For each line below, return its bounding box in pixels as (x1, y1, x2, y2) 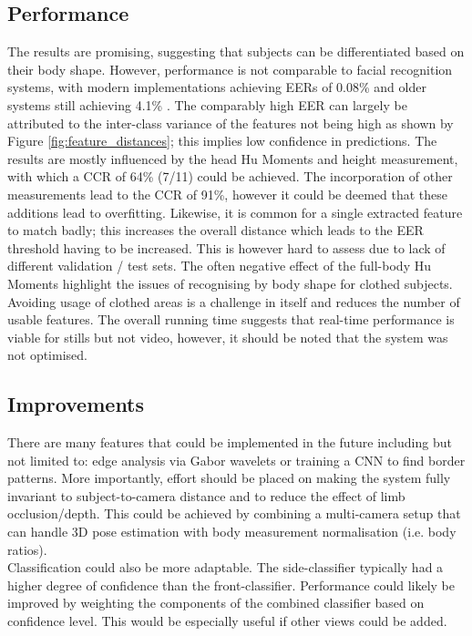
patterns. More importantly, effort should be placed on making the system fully (7, 468, 451, 487)
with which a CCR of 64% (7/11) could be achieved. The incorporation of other (7, 167, 453, 186)
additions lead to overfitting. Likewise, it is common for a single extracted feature (7, 202, 463, 221)
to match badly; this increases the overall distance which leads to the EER (7, 221, 424, 240)
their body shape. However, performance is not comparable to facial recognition (7, 59, 453, 78)
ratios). (7, 539, 47, 559)
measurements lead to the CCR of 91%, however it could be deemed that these (7, 184, 448, 203)
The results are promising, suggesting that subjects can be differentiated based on (7, 42, 465, 61)
